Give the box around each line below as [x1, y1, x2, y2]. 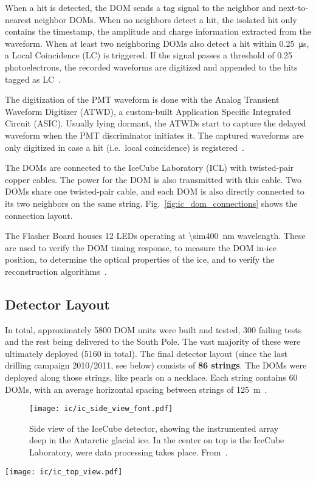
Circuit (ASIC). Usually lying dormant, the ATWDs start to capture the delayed [5, 117, 306, 130]
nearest [5, 13, 32, 26]
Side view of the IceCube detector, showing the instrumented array [29, 421, 279, 434]
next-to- [278, 1, 309, 13]
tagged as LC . [5, 72, 61, 85]
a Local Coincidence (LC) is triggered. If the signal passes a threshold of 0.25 [5, 49, 293, 61]
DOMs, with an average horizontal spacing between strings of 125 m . [5, 382, 267, 395]
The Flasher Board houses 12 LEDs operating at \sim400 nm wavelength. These [5, 229, 306, 242]
